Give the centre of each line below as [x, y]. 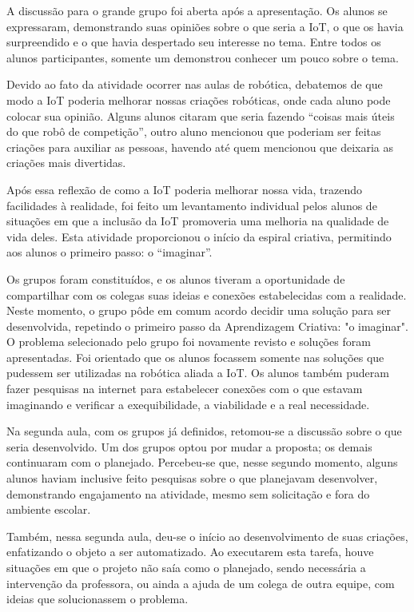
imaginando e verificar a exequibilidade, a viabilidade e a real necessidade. [188, 404]
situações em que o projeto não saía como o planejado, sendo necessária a [186, 567]
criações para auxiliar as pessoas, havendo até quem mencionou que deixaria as [200, 147]
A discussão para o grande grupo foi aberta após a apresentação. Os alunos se [197, 10]
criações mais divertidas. [66, 163]
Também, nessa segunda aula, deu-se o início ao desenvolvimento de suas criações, [207, 536]
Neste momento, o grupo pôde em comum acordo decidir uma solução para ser [199, 310]
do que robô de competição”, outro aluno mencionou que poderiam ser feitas [194, 131]
